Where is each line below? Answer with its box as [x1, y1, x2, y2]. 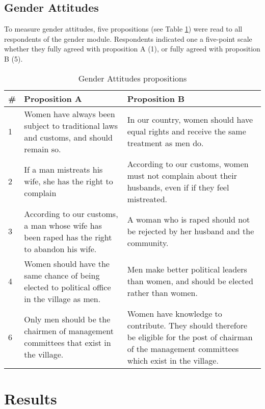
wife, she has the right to [24, 175, 113, 187]
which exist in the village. [127, 354, 219, 366]
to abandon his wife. [24, 242, 97, 255]
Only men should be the [24, 313, 111, 325]
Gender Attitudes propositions [78, 72, 187, 84]
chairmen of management [24, 325, 114, 337]
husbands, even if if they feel [127, 181, 229, 193]
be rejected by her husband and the [127, 225, 254, 237]
